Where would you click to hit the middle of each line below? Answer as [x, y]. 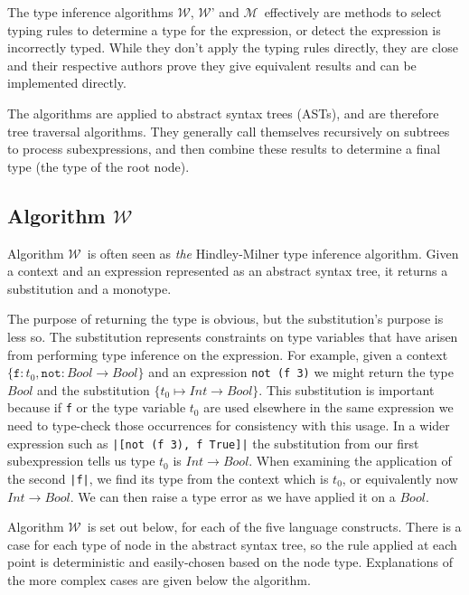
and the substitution [94, 389]
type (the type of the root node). [98, 166]
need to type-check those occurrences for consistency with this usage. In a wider [229, 425]
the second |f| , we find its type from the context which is [168, 478]
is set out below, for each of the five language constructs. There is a [274, 527]
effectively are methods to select [353, 12]
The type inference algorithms [90, 12]
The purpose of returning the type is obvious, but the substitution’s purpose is [225, 319]
